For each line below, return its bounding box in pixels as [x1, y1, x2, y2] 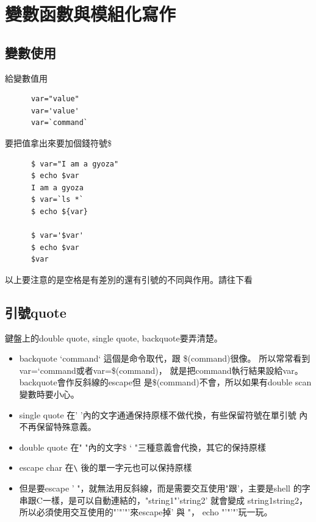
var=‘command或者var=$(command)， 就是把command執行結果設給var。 [19, 363, 303, 376]
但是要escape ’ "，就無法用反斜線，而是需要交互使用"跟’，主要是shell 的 [19, 482, 302, 495]
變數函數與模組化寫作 [5, 1, 176, 26]
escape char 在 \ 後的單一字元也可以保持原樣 [19, 461, 192, 474]
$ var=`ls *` [31, 195, 84, 204]
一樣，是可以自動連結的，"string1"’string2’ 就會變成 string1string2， [42, 493, 307, 506]
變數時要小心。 [19, 388, 79, 401]
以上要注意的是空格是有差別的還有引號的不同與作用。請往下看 [5, 273, 253, 285]
